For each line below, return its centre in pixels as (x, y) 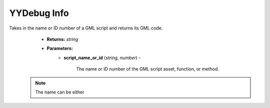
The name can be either (60, 92)
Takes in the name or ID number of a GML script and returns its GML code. (86, 28)
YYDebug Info (39, 13)
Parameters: (60, 48)
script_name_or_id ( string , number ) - (102, 57)
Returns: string (62, 39)
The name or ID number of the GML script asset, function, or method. (148, 69)
